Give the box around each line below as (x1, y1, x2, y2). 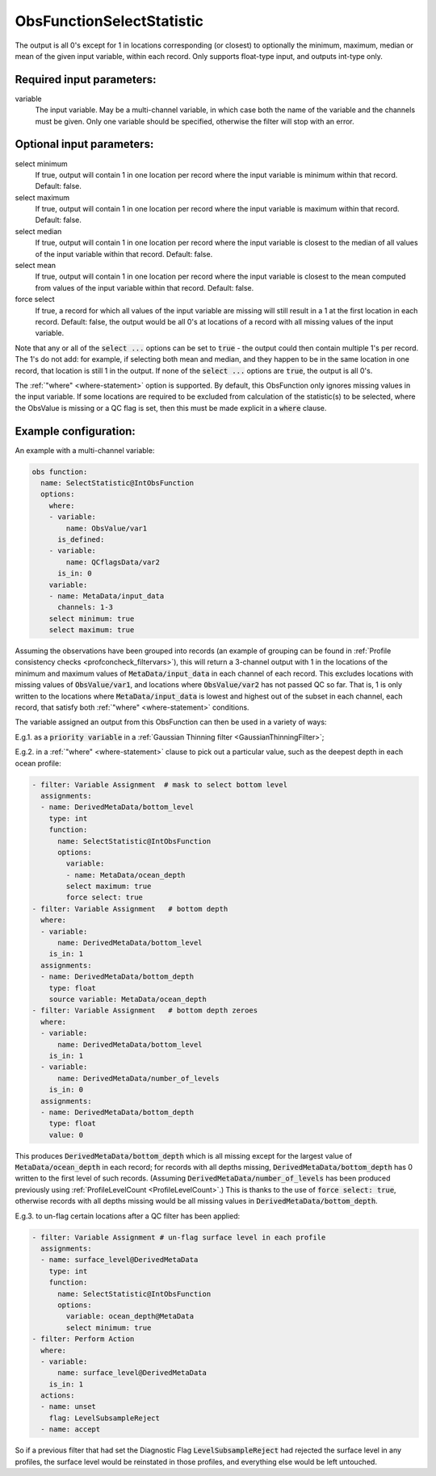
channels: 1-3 (57, 602, 113, 612)
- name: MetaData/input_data (48, 591, 165, 601)
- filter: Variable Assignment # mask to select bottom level (31, 780, 288, 789)
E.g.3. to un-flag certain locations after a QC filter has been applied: (15, 1211, 241, 1221)
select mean (15, 261, 57, 270)
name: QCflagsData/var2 (65, 557, 161, 567)
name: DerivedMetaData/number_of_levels (57, 1074, 220, 1083)
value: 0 (48, 1130, 84, 1139)
